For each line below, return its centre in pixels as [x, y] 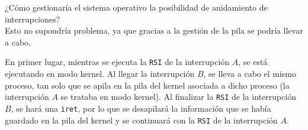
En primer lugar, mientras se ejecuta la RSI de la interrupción [117, 62]
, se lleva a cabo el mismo [250, 74]
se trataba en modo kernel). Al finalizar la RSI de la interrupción [179, 97]
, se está [253, 62]
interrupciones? [33, 19]
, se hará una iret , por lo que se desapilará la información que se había [141, 108]
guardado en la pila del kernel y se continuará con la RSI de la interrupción [141, 120]
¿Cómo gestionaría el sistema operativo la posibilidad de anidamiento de [136, 7]
